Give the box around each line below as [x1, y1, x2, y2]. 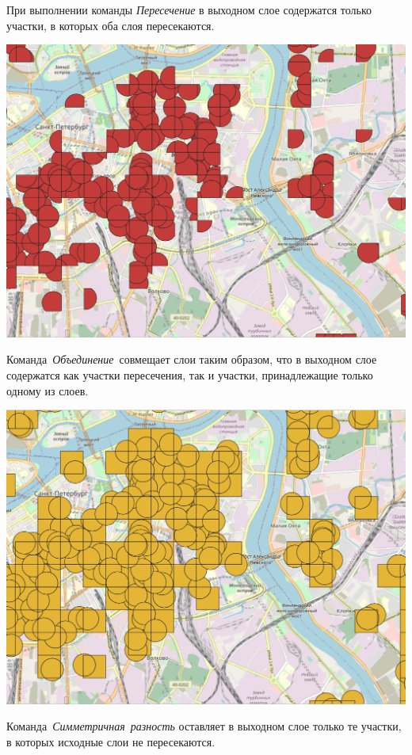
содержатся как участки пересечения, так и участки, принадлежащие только [6, 367, 373, 383]
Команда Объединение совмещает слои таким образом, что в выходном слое [6, 351, 377, 368]
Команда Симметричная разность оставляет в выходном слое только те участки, [6, 718, 402, 734]
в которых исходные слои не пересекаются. [6, 733, 216, 749]
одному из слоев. [6, 382, 89, 398]
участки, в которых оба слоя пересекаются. [6, 17, 215, 33]
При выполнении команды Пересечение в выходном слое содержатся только [6, 2, 372, 17]
